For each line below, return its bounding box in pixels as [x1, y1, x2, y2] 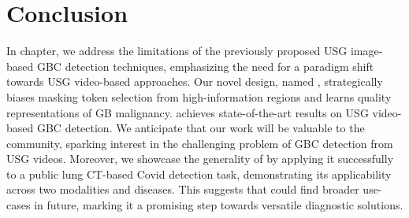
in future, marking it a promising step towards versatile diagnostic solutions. [34, 197, 403, 213]
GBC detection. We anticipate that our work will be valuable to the [36, 120, 365, 136]
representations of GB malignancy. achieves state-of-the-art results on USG [6, 104, 369, 120]
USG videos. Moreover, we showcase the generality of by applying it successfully [6, 150, 394, 167]
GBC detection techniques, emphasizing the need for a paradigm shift [36, 57, 374, 74]
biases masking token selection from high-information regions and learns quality [6, 88, 392, 105]
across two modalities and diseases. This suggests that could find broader [6, 181, 359, 198]
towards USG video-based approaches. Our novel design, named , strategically [6, 73, 383, 90]
